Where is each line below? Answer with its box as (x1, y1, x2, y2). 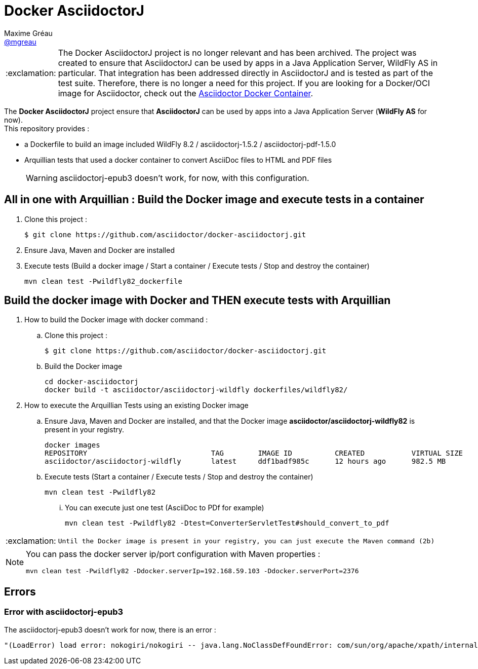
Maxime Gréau (4, 28, 53, 38)
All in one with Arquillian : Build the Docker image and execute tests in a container (4, 193, 424, 206)
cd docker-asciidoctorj (45, 378, 139, 386)
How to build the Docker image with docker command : (24, 315, 208, 324)
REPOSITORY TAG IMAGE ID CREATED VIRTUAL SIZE (45, 449, 463, 458)
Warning (26, 172, 58, 183)
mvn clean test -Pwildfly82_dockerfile (24, 277, 182, 285)
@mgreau (4, 37, 36, 46)
